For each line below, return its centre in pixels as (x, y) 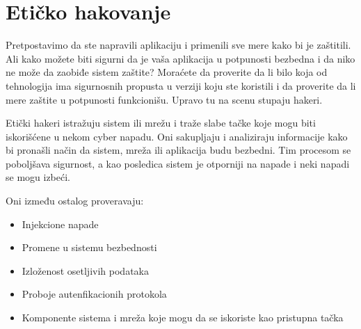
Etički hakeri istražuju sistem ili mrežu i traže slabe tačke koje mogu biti (161, 123)
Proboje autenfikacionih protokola (94, 294)
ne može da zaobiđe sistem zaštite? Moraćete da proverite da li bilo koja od (167, 72)
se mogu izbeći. (38, 177)
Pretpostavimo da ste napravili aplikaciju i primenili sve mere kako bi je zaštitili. (178, 45)
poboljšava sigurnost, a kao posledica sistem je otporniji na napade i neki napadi (178, 163)
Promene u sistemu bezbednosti (89, 247)
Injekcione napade (60, 224)
